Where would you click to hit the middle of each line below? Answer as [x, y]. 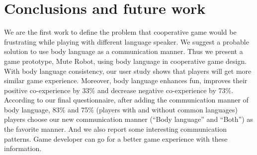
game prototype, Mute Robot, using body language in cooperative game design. [126, 61]
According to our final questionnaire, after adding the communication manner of [126, 100]
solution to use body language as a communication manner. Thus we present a [124, 51]
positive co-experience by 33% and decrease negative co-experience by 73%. [119, 90]
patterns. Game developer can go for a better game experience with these [116, 138]
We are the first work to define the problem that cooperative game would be [120, 32]
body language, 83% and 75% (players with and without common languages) [121, 109]
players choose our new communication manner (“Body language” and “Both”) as [128, 119]
